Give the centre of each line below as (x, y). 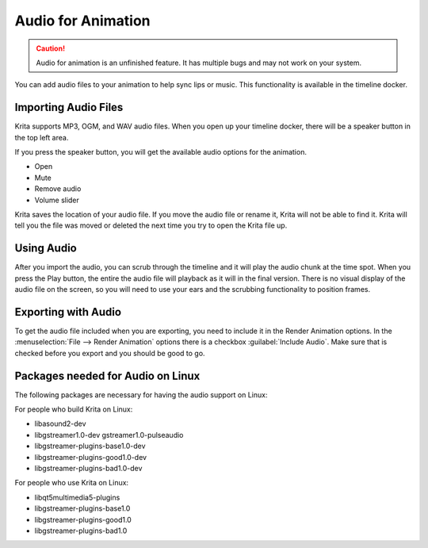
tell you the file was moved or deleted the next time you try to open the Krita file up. (151, 225)
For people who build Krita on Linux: (74, 409)
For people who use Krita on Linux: (72, 483)
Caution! (51, 48)
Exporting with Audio (68, 312)
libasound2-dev (60, 423)
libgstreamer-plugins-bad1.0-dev (88, 468)
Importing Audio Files (69, 107)
